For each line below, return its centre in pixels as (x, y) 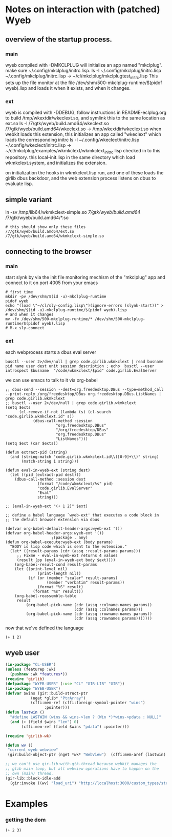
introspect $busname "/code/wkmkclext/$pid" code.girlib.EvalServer (81, 370)
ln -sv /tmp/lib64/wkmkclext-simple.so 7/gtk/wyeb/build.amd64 (73, 212)
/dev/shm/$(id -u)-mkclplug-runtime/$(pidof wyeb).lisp (66, 310)
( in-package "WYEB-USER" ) (33, 688)
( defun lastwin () (25, 712)
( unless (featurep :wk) (31, 670)
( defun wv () (19, 745)
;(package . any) (69, 537)
